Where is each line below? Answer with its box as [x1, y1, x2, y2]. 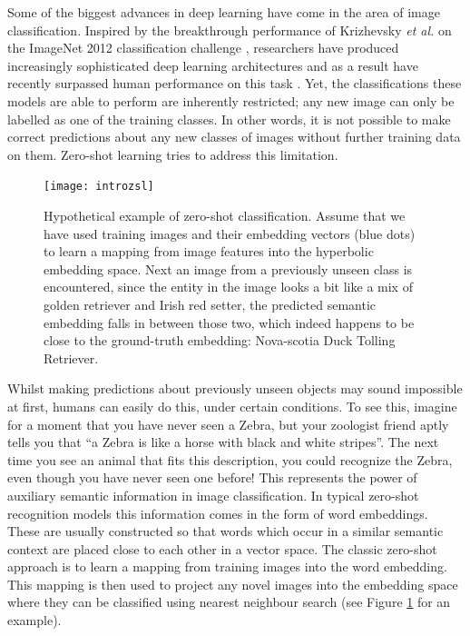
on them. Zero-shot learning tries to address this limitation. [7, 144, 338, 164]
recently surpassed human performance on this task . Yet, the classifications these [7, 74, 462, 93]
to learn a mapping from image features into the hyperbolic [44, 242, 374, 261]
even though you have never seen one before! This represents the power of [7, 468, 417, 487]
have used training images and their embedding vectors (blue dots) [44, 224, 416, 243]
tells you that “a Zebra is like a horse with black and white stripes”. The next [7, 432, 439, 452]
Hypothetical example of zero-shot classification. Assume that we [44, 206, 406, 224]
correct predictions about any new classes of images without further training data [7, 127, 461, 146]
